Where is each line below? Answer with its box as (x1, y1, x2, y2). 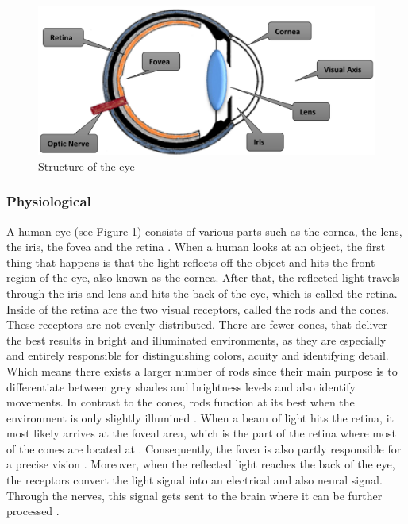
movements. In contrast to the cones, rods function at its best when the (6, 394, 355, 410)
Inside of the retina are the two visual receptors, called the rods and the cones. (6, 300, 389, 317)
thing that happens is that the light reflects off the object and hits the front (6, 253, 375, 270)
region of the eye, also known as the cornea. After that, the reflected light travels (6, 269, 400, 286)
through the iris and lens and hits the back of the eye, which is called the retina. (6, 284, 398, 301)
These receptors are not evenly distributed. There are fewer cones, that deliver (6, 316, 388, 333)
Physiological (6, 191, 91, 211)
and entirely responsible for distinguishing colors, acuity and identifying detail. (6, 347, 389, 364)
